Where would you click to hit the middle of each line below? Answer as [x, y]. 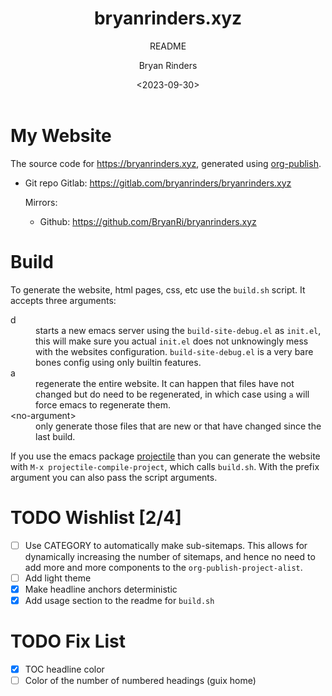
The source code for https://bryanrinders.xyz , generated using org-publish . [166, 163]
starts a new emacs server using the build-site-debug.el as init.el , [178, 330]
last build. [55, 436]
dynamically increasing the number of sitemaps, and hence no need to [170, 556]
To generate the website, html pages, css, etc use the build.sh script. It [158, 289]
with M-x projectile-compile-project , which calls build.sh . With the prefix [165, 466]
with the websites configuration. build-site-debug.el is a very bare [174, 351]
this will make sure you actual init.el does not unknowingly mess [172, 341]
